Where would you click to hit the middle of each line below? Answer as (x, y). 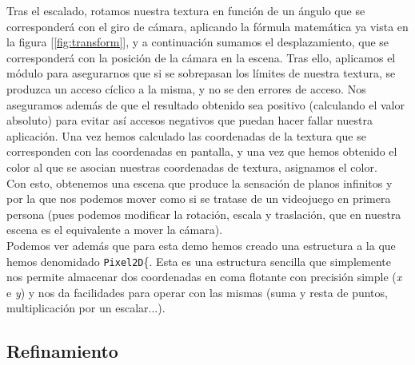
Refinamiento (62, 351)
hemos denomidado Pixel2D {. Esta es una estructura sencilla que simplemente (199, 261)
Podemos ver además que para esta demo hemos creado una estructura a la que (201, 245)
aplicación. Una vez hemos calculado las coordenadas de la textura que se (186, 135)
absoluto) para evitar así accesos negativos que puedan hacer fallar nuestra (190, 120)
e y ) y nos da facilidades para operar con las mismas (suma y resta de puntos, (197, 292)
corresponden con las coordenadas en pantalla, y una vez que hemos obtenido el (202, 151)
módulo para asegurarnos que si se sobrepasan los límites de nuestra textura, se (201, 73)
